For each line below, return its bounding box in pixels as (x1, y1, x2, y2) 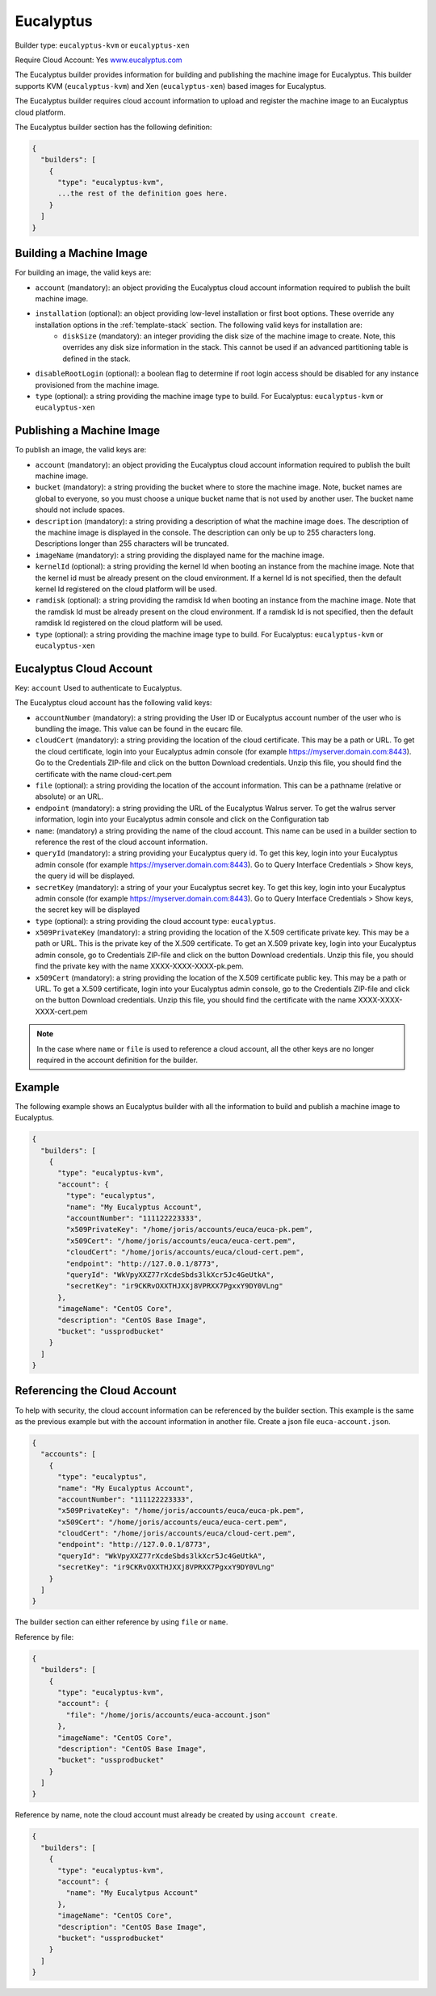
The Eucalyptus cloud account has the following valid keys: (15, 698, 212, 708)
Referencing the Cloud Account (15, 1384, 177, 1397)
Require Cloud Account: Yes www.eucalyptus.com (15, 55, 182, 65)
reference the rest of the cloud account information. (35, 837, 208, 847)
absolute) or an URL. (35, 792, 104, 801)
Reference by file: (15, 1632, 74, 1641)
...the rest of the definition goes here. (57, 189, 228, 198)
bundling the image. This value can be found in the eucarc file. (35, 724, 244, 734)
